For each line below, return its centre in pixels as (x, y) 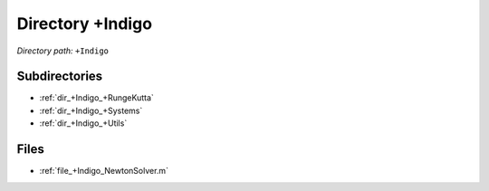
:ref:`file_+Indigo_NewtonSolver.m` (104, 171)
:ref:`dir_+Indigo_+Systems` (91, 110)
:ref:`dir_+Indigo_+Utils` (83, 123)
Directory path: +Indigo (62, 51)
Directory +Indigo (85, 24)
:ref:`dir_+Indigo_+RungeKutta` (96, 98)
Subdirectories (60, 76)
